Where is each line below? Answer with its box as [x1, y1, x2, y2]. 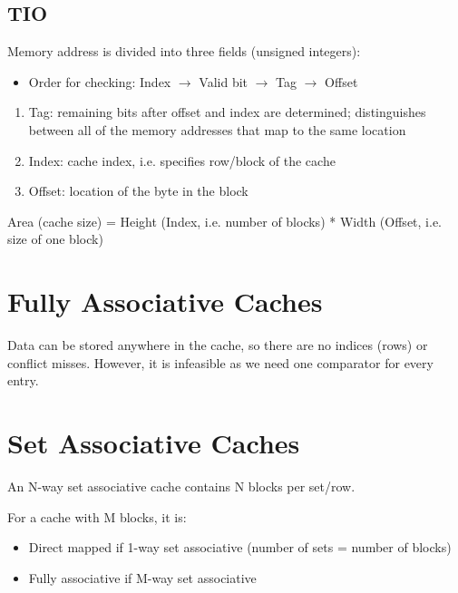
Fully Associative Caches [7, 283, 323, 320]
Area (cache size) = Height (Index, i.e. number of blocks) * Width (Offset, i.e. [7, 211, 442, 230]
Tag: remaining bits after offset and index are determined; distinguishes [28, 102, 426, 122]
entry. [7, 371, 39, 390]
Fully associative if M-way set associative [28, 568, 257, 587]
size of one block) [7, 229, 103, 248]
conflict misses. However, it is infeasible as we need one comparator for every [7, 353, 434, 372]
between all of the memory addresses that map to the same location [28, 120, 406, 139]
